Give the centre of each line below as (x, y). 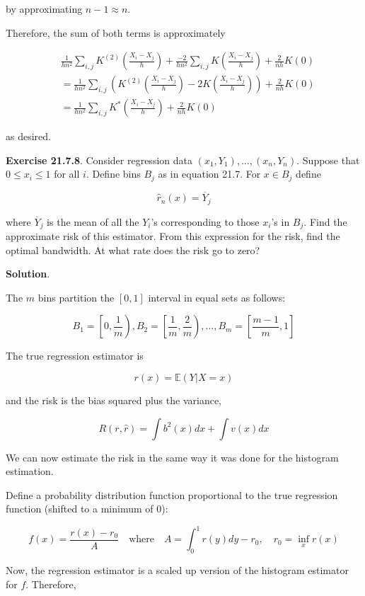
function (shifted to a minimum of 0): (87, 509)
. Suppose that (328, 160)
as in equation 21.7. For (209, 174)
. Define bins (113, 174)
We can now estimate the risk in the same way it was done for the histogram (172, 457)
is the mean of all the (93, 221)
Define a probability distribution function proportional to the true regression (172, 494)
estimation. (30, 471)
